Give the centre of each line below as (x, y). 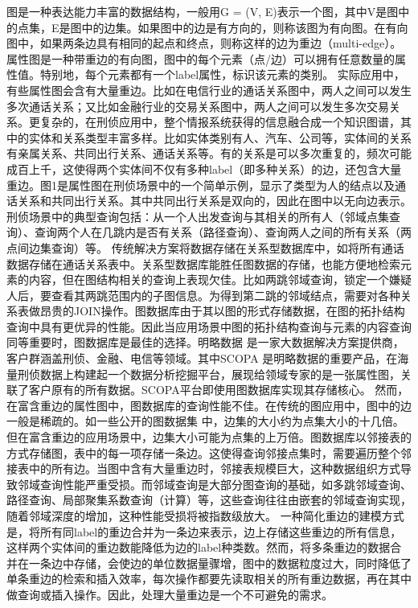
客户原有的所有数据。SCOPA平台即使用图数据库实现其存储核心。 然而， (219, 390)
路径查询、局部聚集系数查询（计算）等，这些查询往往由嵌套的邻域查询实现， (209, 500)
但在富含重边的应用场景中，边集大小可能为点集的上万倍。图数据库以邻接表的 (209, 437)
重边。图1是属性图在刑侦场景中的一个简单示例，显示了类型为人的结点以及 (201, 185)
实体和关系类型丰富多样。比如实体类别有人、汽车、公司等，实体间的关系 (220, 137)
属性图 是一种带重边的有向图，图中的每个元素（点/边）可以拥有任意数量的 (201, 58)
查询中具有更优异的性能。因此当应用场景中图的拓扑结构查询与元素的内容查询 (209, 326)
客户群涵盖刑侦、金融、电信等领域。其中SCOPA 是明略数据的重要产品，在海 (208, 358)
